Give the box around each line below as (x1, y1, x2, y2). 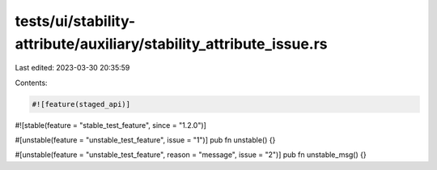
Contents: (15, 78, 48, 87)
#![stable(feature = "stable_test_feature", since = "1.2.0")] (15, 120, 206, 130)
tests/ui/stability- (15, 12, 136, 30)
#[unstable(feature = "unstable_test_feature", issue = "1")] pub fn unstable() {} (15, 135, 276, 145)
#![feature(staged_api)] (32, 100, 131, 108)
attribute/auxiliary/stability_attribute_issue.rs (15, 35, 328, 53)
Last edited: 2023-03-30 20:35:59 (15, 63, 130, 73)
